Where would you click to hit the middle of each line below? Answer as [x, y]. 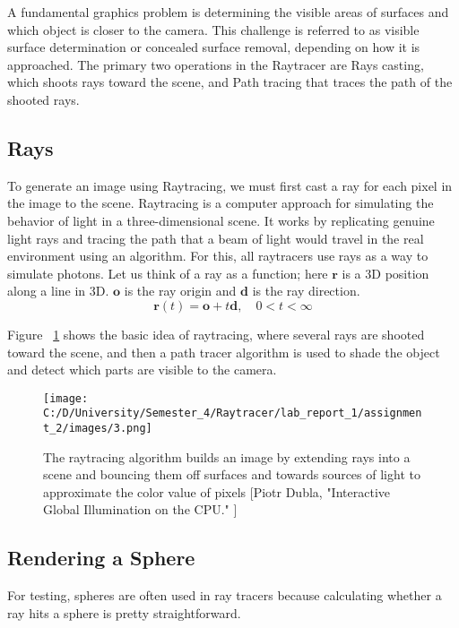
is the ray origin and [180, 291]
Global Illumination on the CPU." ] [140, 509]
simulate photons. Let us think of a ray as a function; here [168, 273]
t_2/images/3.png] [98, 429]
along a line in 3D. [58, 291]
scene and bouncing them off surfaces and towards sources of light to [232, 474]
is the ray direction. [306, 291]
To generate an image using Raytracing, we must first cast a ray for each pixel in [230, 185]
